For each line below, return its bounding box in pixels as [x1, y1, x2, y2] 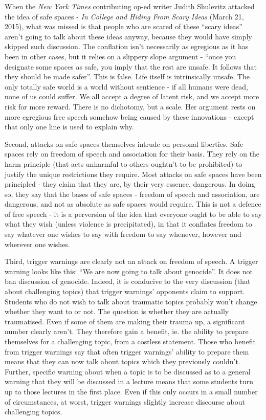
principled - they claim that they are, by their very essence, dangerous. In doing [5, 179, 255, 189]
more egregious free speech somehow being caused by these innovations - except [5, 111, 254, 122]
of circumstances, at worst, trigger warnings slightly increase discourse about [5, 396, 245, 407]
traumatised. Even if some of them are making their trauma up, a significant [5, 316, 245, 326]
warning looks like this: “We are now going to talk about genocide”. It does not [5, 266, 253, 276]
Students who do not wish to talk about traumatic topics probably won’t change [5, 296, 257, 306]
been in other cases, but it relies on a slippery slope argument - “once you [5, 51, 236, 61]
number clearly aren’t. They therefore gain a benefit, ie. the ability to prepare [5, 326, 249, 337]
